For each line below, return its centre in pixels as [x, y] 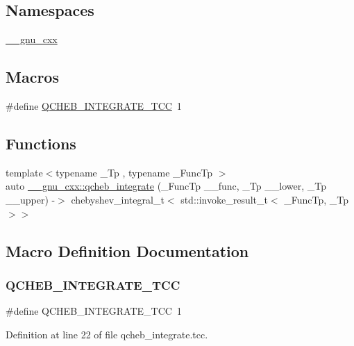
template [24, 172]
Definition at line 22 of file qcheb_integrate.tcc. [107, 334]
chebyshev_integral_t [118, 199]
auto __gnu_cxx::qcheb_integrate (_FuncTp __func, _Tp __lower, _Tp [166, 186]
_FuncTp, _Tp [317, 199]
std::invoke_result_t [224, 199]
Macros [32, 77]
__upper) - [31, 199]
